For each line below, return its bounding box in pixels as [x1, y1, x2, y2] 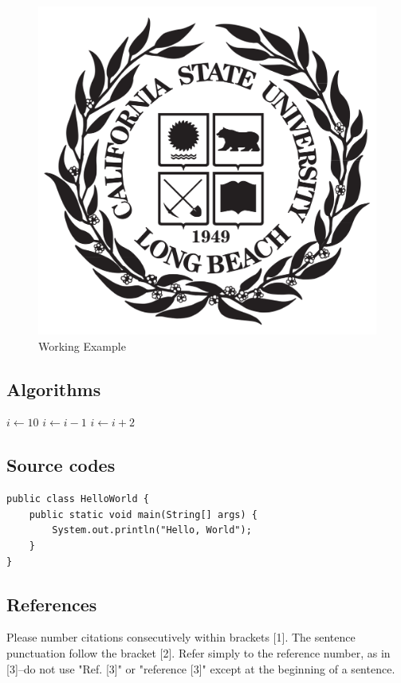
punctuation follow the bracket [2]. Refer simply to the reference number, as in [6, 644, 391, 661]
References [6, 591, 97, 616]
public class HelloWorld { [6, 493, 149, 505]
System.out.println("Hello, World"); [52, 524, 252, 536]
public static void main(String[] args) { [29, 508, 258, 520]
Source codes [6, 453, 116, 477]
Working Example [38, 337, 126, 354]
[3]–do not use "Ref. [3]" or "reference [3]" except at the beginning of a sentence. [6, 660, 395, 677]
